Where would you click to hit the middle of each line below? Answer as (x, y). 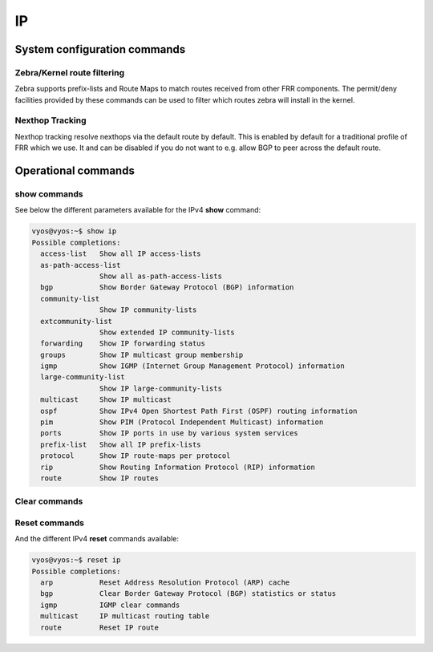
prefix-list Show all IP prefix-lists (121, 444)
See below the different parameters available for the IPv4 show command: (138, 210)
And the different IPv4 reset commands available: (97, 539)
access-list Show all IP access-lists (121, 254)
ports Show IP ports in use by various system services (169, 433)
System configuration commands (100, 49)
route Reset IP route (100, 627)
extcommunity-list (76, 321)
